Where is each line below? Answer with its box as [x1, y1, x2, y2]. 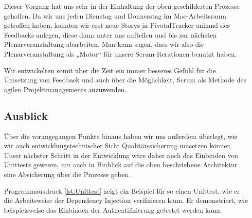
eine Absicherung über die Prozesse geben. [4, 169, 130, 179]
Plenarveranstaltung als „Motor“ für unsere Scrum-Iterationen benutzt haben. [4, 48, 237, 59]
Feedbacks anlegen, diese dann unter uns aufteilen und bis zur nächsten [4, 29, 217, 40]
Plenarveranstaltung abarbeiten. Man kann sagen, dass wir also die [4, 39, 204, 49]
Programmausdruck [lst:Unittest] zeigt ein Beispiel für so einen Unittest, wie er [4, 185, 240, 196]
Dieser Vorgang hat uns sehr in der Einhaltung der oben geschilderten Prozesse [4, 1, 240, 11]
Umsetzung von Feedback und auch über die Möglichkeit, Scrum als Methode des [4, 75, 246, 85]
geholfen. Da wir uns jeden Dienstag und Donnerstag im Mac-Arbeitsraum [4, 10, 226, 20]
